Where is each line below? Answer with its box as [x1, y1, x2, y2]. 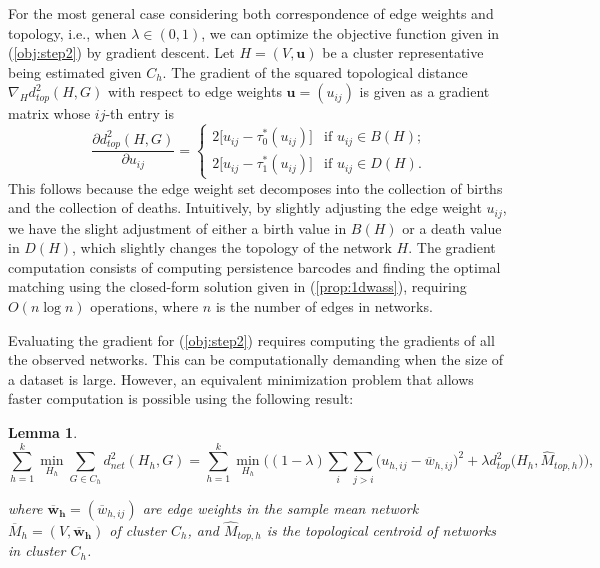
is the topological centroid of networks [266, 519, 497, 540]
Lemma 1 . [8, 421, 78, 442]
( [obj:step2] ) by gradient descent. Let [8, 42, 235, 63]
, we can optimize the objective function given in [201, 22, 500, 43]
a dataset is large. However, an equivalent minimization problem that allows [8, 368, 474, 389]
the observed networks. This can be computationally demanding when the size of [8, 349, 504, 370]
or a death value [402, 217, 502, 238]
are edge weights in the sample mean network [142, 497, 419, 518]
